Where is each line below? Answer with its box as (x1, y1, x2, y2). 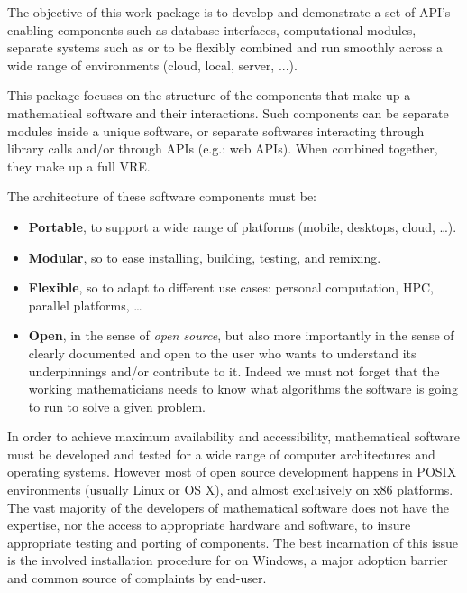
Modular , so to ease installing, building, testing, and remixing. (28, 247, 381, 266)
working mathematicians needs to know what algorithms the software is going (28, 379, 458, 398)
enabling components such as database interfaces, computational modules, (7, 20, 417, 39)
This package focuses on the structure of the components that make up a (7, 86, 411, 105)
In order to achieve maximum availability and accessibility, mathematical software (7, 427, 460, 446)
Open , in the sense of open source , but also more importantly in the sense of (28, 326, 454, 345)
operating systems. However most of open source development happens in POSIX (7, 462, 457, 481)
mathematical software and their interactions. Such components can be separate (7, 103, 449, 122)
